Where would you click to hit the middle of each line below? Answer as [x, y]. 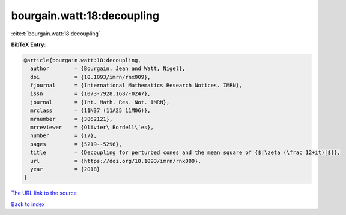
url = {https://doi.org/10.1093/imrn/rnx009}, [116, 161]
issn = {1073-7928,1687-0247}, [90, 94]
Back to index [28, 204]
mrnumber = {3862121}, [71, 119]
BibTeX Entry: [29, 44]
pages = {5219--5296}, [76, 144]
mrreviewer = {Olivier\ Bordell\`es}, [92, 128]
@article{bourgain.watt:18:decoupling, [82, 60]
